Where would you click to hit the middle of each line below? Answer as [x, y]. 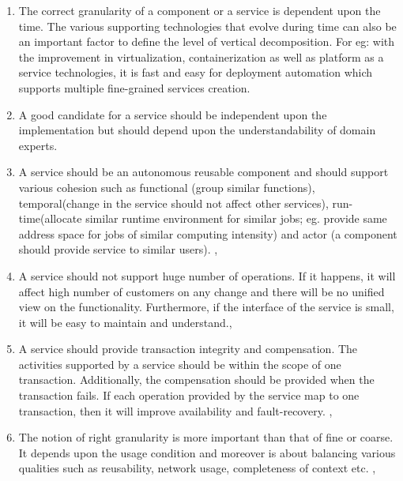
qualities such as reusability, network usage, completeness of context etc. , [197, 468]
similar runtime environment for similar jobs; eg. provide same [236, 218]
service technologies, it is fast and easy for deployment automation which [196, 72]
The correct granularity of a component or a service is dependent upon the [200, 10]
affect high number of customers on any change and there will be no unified [201, 291]
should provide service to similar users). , [118, 249]
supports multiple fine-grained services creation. [134, 87]
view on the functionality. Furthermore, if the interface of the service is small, [206, 307]
